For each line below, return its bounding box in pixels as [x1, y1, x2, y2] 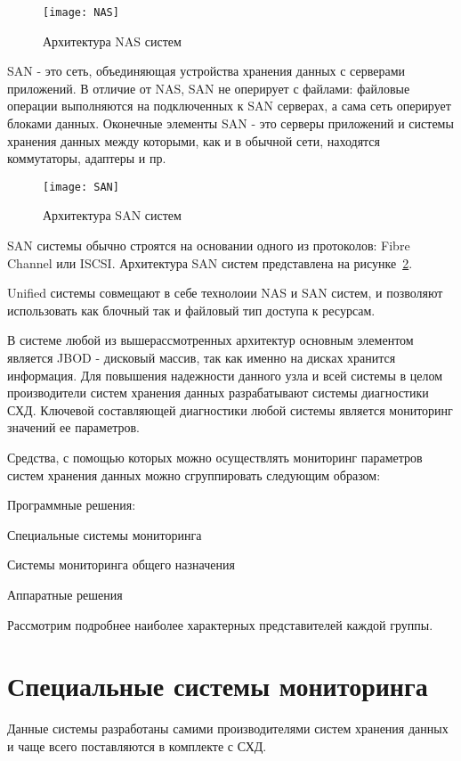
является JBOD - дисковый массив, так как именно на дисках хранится [7, 348, 396, 367]
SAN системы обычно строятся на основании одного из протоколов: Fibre [7, 236, 410, 255]
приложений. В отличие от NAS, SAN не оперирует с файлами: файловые [7, 78, 410, 97]
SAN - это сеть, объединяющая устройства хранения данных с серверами [7, 61, 405, 80]
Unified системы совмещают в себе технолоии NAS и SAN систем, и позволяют [7, 283, 443, 302]
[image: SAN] [43, 180, 119, 193]
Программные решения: [7, 495, 136, 514]
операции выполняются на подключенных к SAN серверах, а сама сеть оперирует [7, 96, 451, 115]
